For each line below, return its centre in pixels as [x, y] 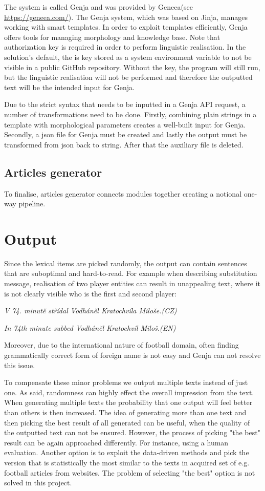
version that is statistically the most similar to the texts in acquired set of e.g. [127, 462]
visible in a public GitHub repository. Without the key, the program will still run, [132, 67]
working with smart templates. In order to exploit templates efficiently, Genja [126, 27]
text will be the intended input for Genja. [69, 87]
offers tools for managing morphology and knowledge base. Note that [112, 37]
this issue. [20, 365]
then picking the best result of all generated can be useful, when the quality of [127, 422]
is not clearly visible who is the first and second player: [90, 293]
